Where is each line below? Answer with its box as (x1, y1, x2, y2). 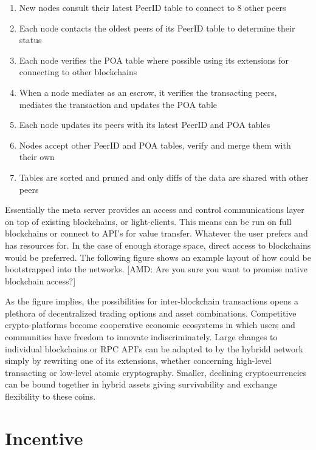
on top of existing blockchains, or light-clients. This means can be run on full (5, 215, 292, 227)
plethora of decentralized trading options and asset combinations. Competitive (5, 306, 297, 319)
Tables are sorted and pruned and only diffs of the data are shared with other (19, 170, 309, 183)
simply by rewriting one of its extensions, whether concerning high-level (5, 354, 272, 367)
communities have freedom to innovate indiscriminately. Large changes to (5, 331, 278, 343)
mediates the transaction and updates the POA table (19, 98, 217, 110)
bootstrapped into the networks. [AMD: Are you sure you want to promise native (5, 263, 308, 275)
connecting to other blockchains (19, 65, 137, 78)
